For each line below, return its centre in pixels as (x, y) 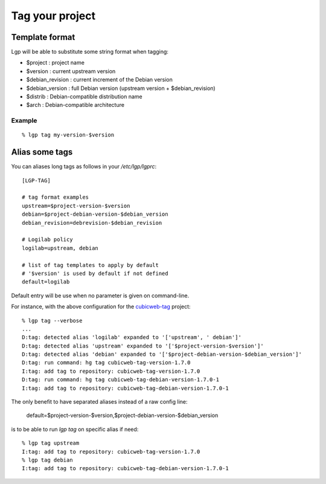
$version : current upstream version (71, 71)
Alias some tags (42, 152)
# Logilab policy (47, 240)
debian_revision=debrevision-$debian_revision (92, 223)
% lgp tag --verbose (52, 321)
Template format (43, 37)
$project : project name (55, 63)
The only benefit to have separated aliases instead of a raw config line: (99, 402)
